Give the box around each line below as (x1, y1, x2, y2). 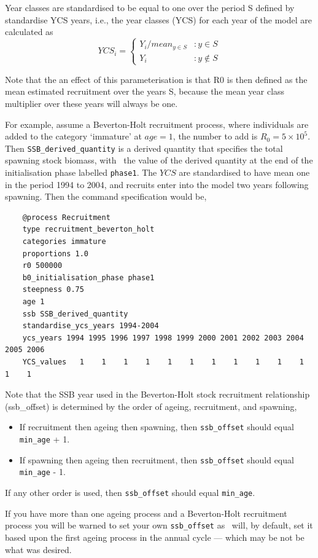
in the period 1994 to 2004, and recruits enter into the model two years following (5, 178, 309, 191)
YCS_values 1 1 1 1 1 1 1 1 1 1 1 (22, 358, 304, 366)
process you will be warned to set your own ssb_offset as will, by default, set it (5, 519, 313, 532)
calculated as (5, 25, 53, 38)
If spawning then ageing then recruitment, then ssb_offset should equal (19, 453, 294, 466)
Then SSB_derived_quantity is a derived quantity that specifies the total (5, 141, 283, 154)
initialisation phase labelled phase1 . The (5, 166, 157, 179)
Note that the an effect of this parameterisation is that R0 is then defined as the (5, 73, 308, 85)
